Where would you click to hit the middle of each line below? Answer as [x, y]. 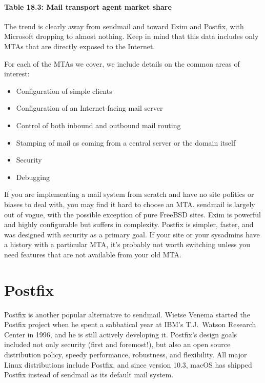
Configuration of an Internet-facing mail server [89, 108]
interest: [17, 74]
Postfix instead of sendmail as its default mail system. [89, 375]
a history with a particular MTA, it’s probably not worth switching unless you [127, 244]
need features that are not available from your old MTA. [93, 254]
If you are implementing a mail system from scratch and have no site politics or [129, 194]
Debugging [33, 177]
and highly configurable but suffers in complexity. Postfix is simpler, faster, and [129, 224]
